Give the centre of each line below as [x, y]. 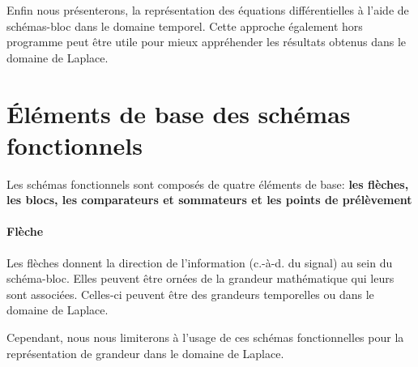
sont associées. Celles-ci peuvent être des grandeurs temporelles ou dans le [190, 294]
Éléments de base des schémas [179, 113]
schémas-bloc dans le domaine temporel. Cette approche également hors [185, 26]
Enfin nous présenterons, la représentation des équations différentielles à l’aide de [208, 10]
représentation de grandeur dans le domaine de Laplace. [145, 353]
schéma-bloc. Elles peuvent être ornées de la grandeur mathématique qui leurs [200, 278]
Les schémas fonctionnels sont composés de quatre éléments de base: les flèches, [208, 183]
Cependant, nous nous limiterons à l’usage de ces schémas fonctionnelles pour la [205, 337]
